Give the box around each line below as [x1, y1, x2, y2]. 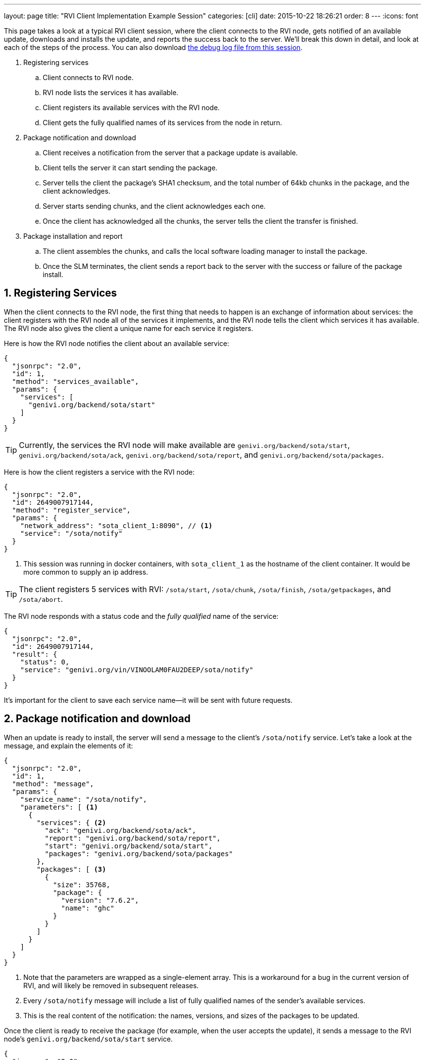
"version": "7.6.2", [61, 896, 139, 904]
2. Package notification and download [4, 712, 191, 725]
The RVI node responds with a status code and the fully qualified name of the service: [4, 612, 278, 620]
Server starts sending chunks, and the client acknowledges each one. [43, 202, 266, 210]
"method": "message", [12, 779, 94, 788]
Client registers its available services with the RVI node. [43, 103, 220, 112]
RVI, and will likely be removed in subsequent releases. [23, 981, 199, 990]
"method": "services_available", [12, 377, 139, 385]
